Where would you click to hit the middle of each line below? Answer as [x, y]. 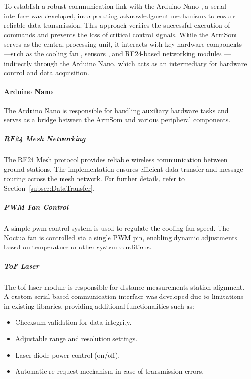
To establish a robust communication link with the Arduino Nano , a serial [115, 6]
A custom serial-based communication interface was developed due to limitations [124, 296]
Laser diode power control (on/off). [68, 354]
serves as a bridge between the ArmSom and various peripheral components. [117, 120]
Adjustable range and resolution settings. [76, 338]
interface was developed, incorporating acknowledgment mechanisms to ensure [120, 15]
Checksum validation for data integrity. [73, 322]
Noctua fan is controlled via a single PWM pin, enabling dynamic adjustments [121, 237]
